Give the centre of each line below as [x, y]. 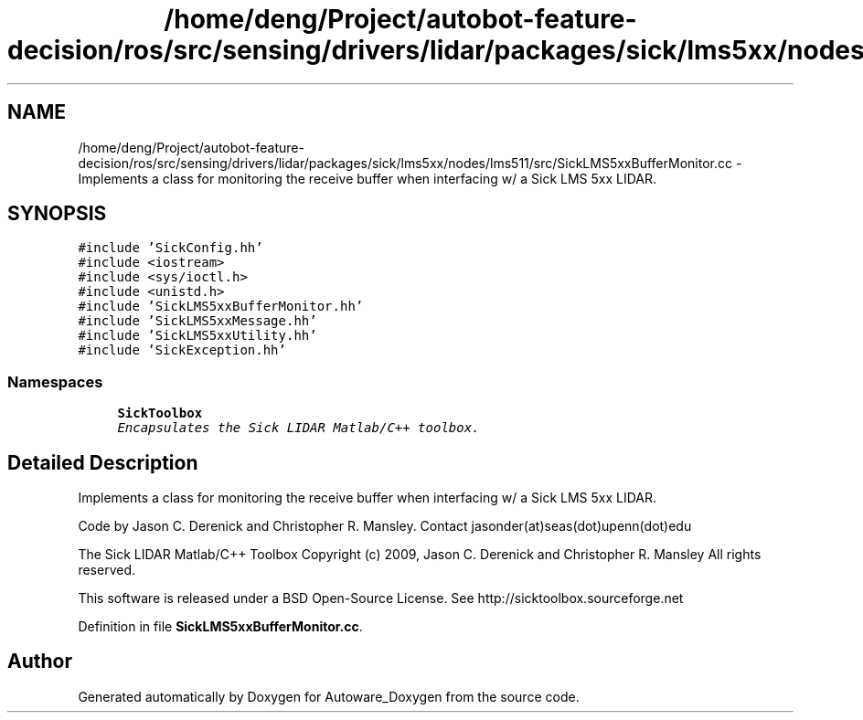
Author [40, 662]
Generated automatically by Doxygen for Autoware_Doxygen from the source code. [329, 696]
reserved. [107, 570]
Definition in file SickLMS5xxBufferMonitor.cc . [220, 627]
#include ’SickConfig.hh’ [170, 248]
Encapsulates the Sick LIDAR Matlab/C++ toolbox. [298, 428]
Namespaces [55, 381]
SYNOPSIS [57, 214]
